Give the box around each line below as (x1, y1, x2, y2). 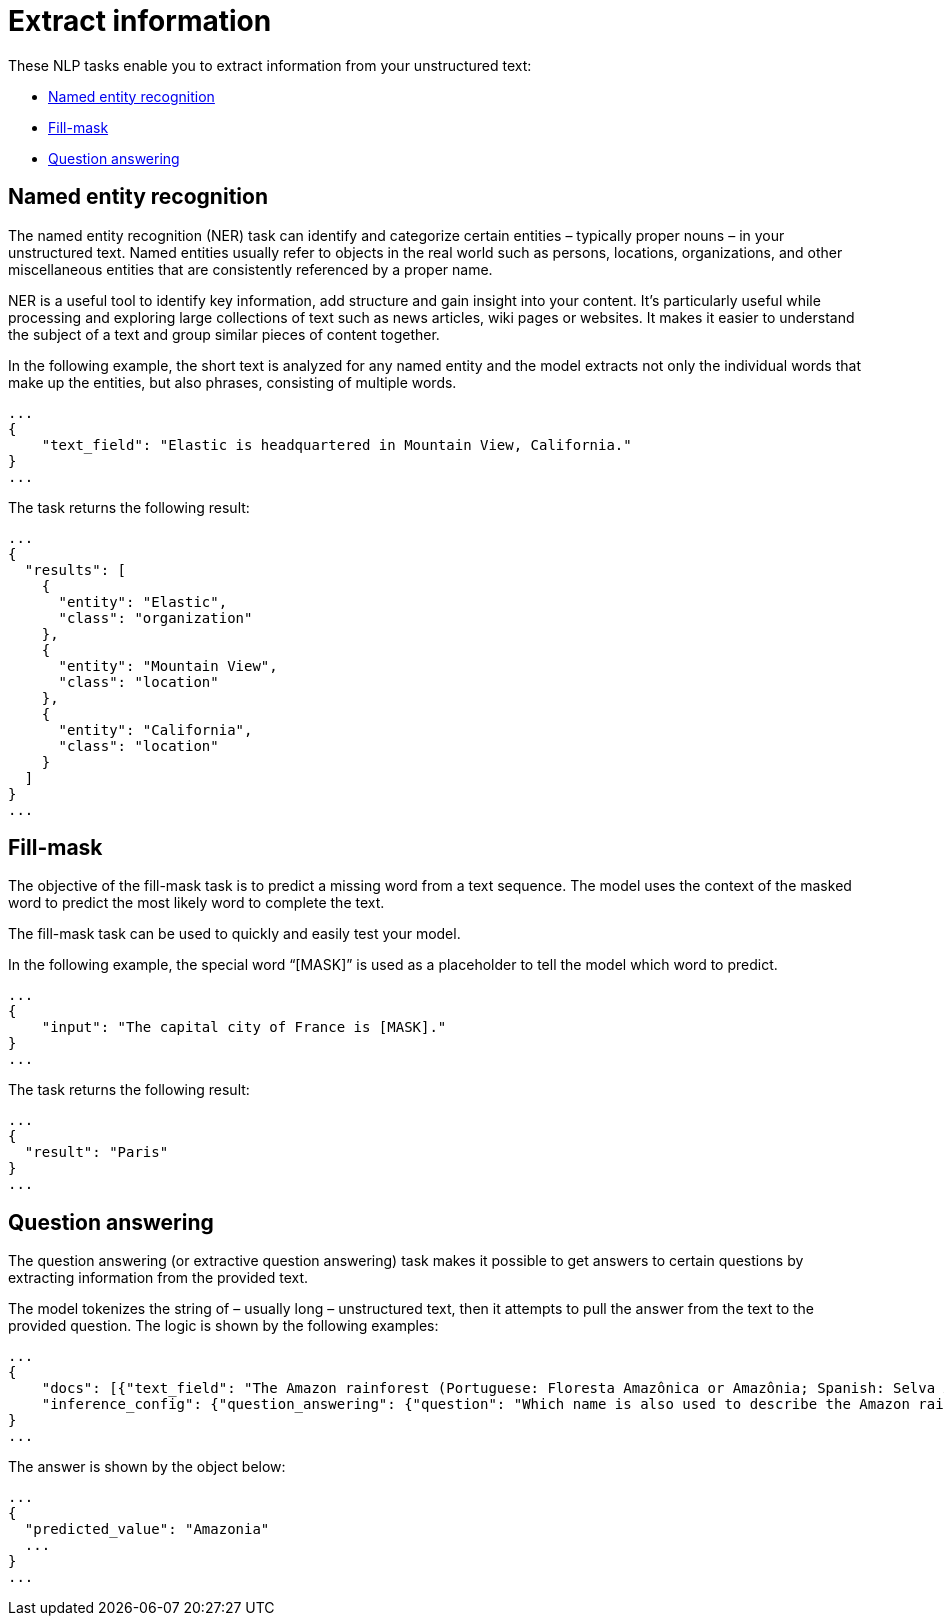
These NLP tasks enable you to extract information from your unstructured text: (8, 56, 532, 74)
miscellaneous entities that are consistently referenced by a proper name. (8, 260, 493, 278)
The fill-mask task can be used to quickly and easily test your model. (8, 925, 461, 943)
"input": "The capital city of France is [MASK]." (41, 1019, 447, 1036)
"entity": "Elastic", (58, 593, 228, 610)
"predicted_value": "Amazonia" (24, 1521, 270, 1538)
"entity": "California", (58, 721, 253, 738)
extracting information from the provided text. (8, 1269, 309, 1287)
